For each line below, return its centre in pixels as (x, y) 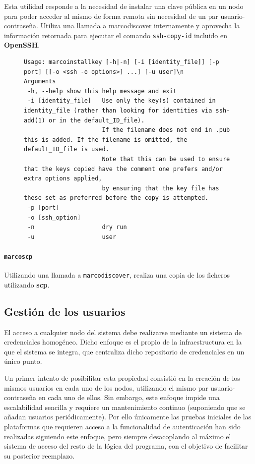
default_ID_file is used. (66, 149)
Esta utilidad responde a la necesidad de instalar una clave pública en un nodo (124, 6)
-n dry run (77, 227)
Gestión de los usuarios (65, 311)
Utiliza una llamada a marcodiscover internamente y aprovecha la (140, 26)
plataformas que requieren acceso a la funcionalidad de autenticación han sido (122, 426)
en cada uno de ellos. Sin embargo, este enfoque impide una (129, 397)
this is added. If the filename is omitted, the (106, 140)
